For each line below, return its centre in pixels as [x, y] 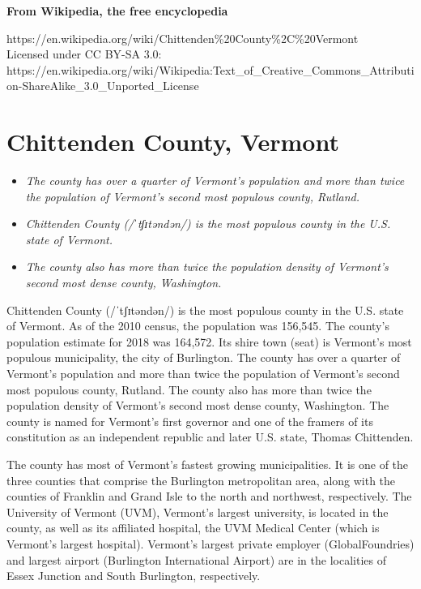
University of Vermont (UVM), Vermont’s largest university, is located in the [198, 512]
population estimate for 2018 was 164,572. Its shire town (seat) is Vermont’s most [209, 341]
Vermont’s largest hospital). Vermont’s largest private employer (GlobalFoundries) [210, 543]
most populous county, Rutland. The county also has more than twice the [189, 389]
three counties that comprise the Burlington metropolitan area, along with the [201, 480]
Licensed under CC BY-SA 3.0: [84, 54]
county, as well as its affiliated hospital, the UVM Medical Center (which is [193, 528]
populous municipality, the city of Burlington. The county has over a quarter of [204, 357]
